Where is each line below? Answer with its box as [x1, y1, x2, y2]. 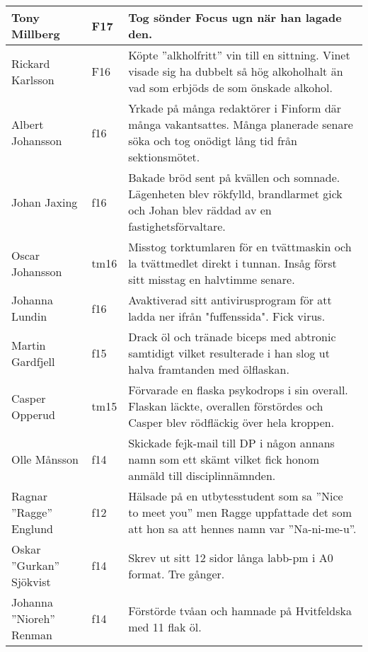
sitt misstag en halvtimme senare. [128, 271, 295, 287]
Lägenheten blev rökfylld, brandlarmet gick [128, 185, 343, 202]
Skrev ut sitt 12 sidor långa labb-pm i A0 [128, 549, 333, 566]
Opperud [11, 406, 55, 423]
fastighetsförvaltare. [128, 218, 226, 234]
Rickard [11, 55, 50, 72]
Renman [11, 627, 53, 643]
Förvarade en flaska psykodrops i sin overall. [128, 382, 348, 398]
